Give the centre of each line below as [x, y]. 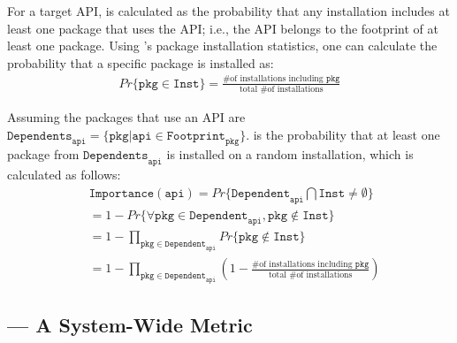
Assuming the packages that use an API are [126, 117]
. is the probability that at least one [343, 134]
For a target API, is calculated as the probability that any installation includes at [228, 11]
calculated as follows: [64, 175]
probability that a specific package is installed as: [141, 62]
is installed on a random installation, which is [290, 154]
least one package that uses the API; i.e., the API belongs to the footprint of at [223, 28]
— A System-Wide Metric [130, 325]
